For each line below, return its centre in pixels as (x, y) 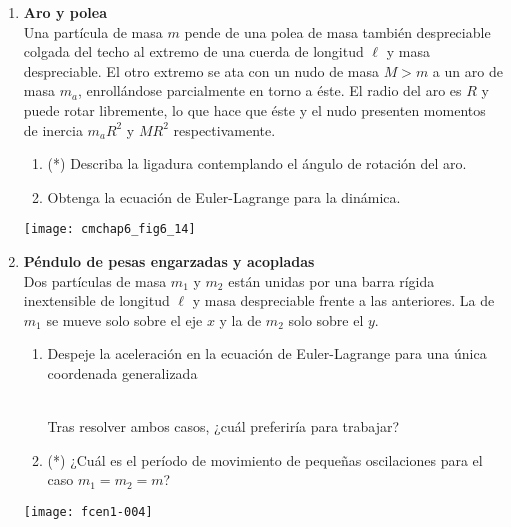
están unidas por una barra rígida (331, 280)
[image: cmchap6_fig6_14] (109, 229)
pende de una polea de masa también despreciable (337, 31)
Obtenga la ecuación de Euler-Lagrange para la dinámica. (224, 196)
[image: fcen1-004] (88, 511)
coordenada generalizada (122, 372)
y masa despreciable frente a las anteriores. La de (343, 300)
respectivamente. (224, 129)
